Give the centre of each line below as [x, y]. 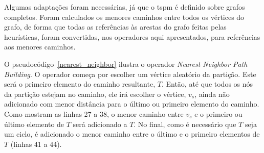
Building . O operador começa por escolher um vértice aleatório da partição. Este [130, 74]
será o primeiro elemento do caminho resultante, [80, 84]
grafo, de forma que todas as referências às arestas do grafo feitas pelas [115, 27]
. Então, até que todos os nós [207, 84]
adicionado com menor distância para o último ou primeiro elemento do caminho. [132, 104]
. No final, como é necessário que [185, 124]
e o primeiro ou [218, 113]
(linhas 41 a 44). [36, 144]
